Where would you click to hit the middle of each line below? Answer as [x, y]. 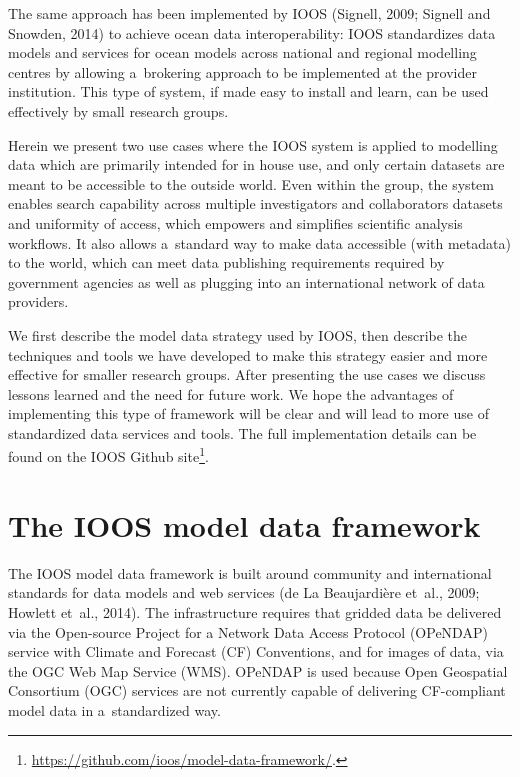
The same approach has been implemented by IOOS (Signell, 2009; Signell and [249, 13]
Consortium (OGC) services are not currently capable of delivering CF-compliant [257, 690]
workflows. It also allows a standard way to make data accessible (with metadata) [259, 242]
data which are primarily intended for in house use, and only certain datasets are [256, 164]
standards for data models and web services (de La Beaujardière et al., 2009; [244, 592]
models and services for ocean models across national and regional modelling [242, 52]
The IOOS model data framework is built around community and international [250, 572]
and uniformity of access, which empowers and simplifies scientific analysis [235, 222]
